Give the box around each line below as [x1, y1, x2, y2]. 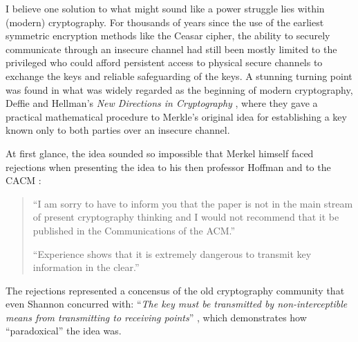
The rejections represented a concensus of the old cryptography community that [6, 283, 345, 297]
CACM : [6, 173, 41, 188]
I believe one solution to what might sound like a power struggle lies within [6, 1, 325, 15]
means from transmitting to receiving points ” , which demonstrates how [6, 310, 307, 324]
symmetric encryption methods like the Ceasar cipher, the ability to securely [6, 28, 330, 43]
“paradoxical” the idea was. [6, 323, 122, 338]
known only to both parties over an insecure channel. [6, 123, 230, 137]
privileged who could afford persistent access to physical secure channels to [6, 55, 323, 70]
